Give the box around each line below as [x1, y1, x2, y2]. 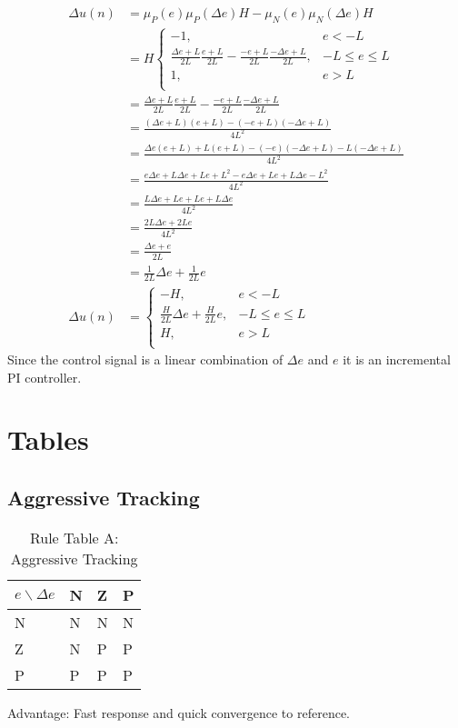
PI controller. [7, 367, 82, 386]
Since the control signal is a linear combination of [7, 350, 284, 369]
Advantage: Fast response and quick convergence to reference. [7, 703, 350, 722]
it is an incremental [343, 350, 451, 369]
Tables [7, 421, 89, 458]
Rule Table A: [29, 526, 119, 548]
